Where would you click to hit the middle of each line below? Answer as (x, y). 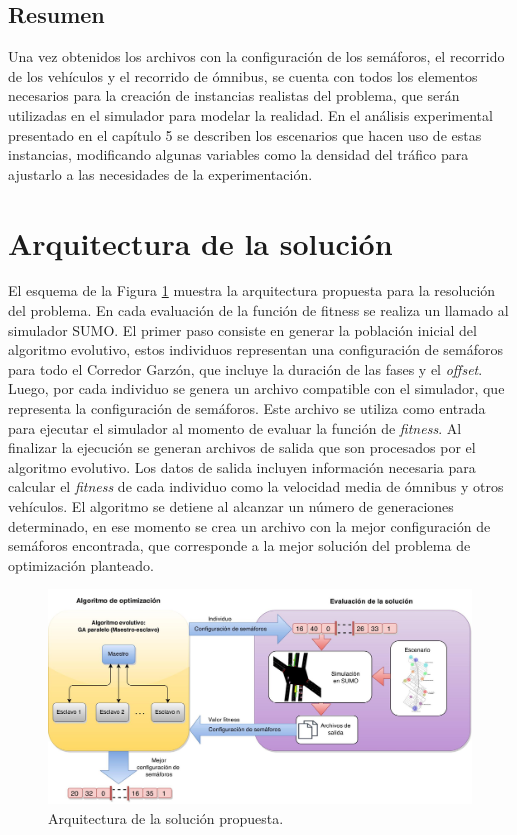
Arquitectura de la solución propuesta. (166, 817)
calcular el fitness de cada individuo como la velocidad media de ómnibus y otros (256, 486)
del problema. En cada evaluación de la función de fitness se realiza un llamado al (258, 310)
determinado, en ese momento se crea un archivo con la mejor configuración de (249, 525)
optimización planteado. (81, 564)
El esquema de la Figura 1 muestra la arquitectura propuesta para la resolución (252, 290)
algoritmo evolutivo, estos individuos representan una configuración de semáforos (255, 349)
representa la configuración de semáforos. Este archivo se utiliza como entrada (247, 408)
